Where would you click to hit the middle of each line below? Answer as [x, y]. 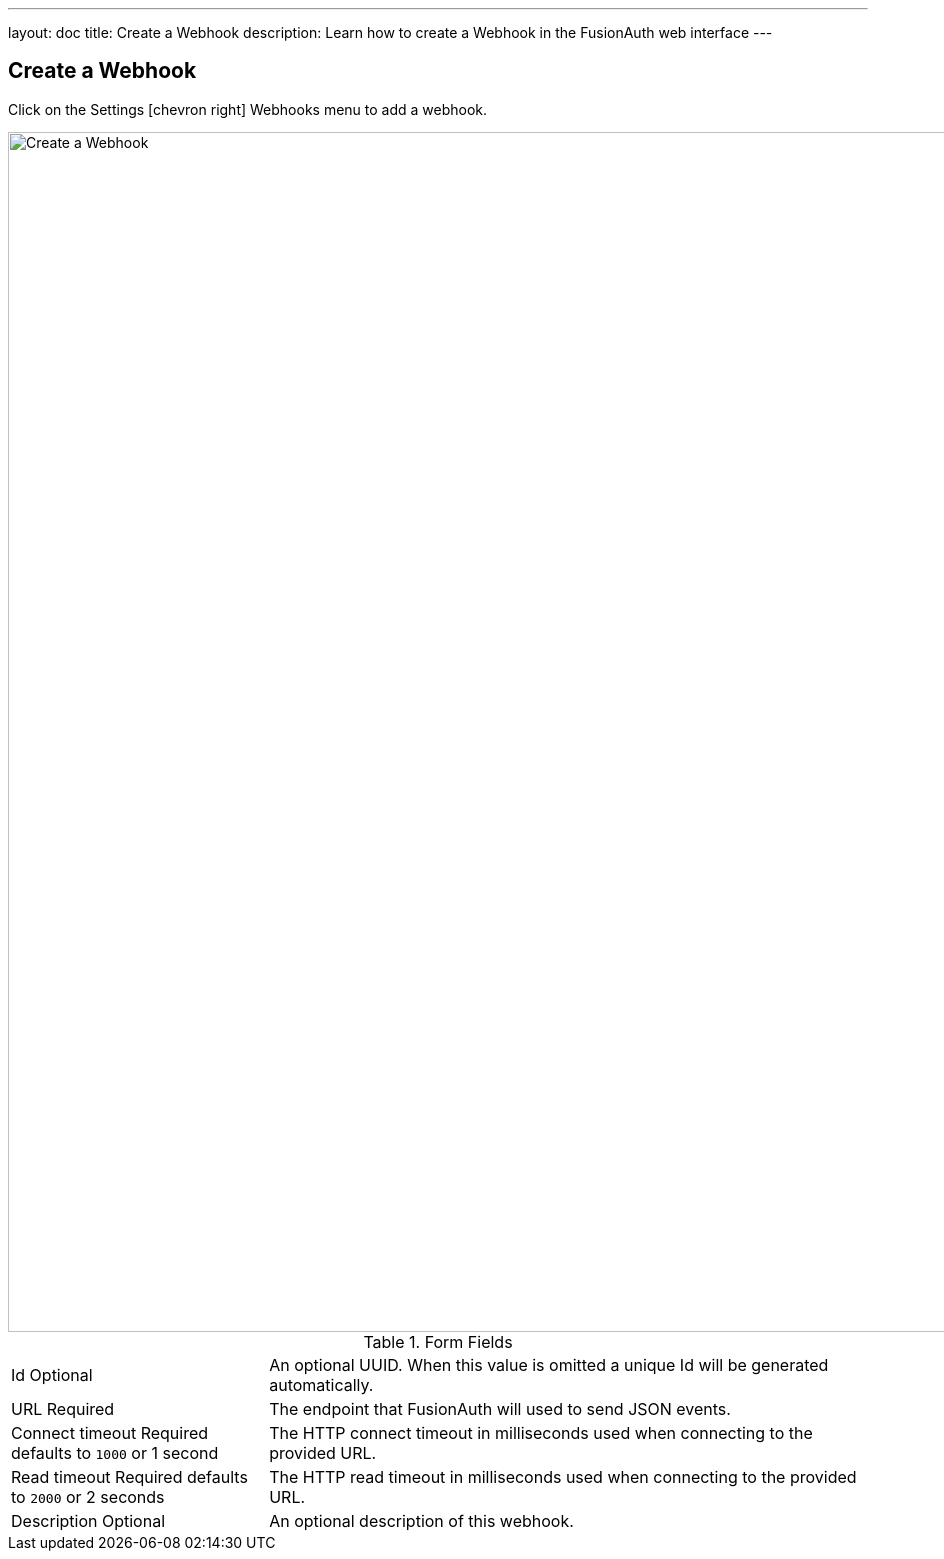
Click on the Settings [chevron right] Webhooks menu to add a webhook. [248, 109]
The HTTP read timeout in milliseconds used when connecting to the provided [563, 1476]
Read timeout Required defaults [129, 1476]
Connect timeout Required [110, 1432]
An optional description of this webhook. [421, 1520]
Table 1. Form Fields [438, 1341]
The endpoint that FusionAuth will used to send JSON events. [500, 1408]
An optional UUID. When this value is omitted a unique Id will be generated [549, 1364]
